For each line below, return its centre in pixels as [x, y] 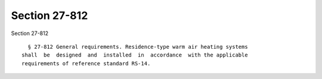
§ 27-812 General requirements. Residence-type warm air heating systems [138, 47]
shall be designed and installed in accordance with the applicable [135, 55]
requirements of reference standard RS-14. [86, 63]
